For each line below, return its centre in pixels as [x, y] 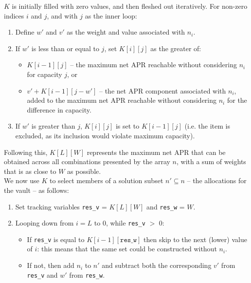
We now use [22, 180]
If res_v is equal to [56, 239]
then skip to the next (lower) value [195, 239]
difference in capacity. [59, 109]
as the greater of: [176, 48]
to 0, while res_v [120, 223]
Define [25, 32]
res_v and [42, 274]
